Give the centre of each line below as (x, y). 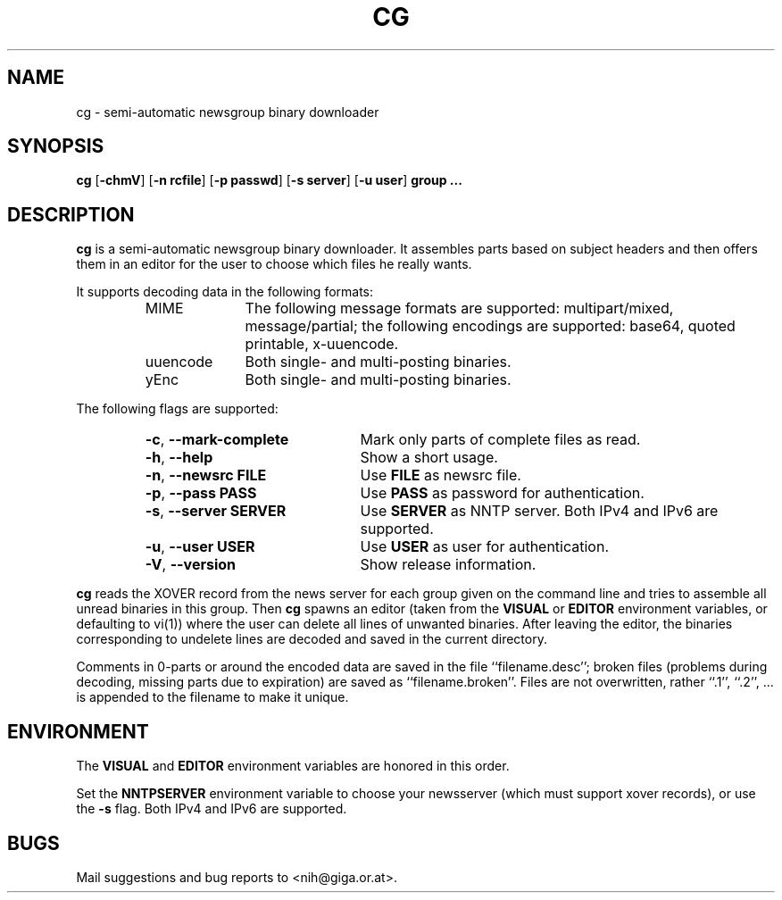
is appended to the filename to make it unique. (212, 697)
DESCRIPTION (71, 214)
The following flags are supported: (177, 409)
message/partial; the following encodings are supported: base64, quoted (490, 326)
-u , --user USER (200, 547)
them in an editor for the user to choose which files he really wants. (274, 264)
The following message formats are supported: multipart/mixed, (459, 308)
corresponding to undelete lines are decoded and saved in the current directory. (312, 639)
